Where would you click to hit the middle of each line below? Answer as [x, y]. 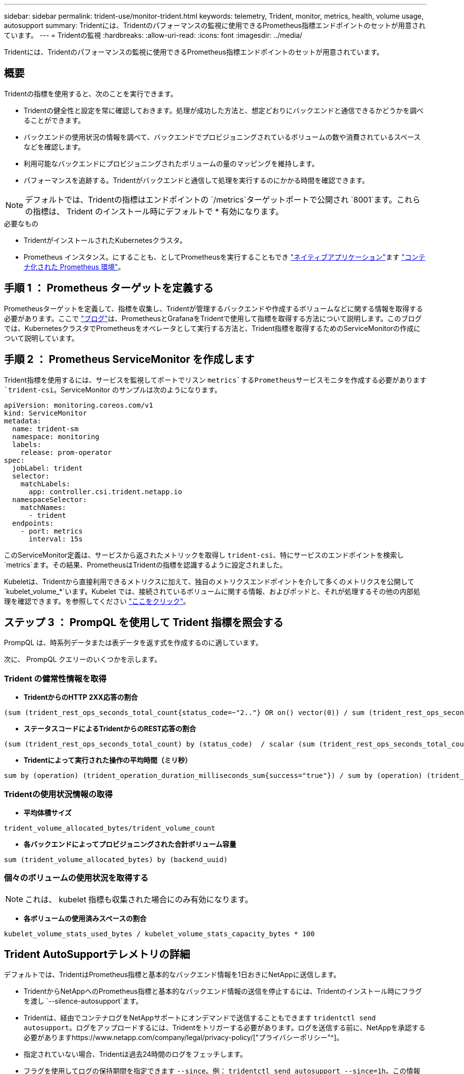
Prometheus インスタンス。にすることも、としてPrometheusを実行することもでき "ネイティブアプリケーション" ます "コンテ [225, 257]
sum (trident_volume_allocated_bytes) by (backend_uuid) [116, 859]
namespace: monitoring [56, 436]
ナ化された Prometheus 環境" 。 [74, 267]
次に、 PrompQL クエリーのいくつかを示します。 [83, 659]
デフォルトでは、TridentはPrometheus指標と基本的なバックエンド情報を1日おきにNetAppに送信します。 [172, 975]
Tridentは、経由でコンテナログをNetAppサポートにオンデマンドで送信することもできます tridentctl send [200, 1018]
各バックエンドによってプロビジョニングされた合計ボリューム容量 [130, 844]
